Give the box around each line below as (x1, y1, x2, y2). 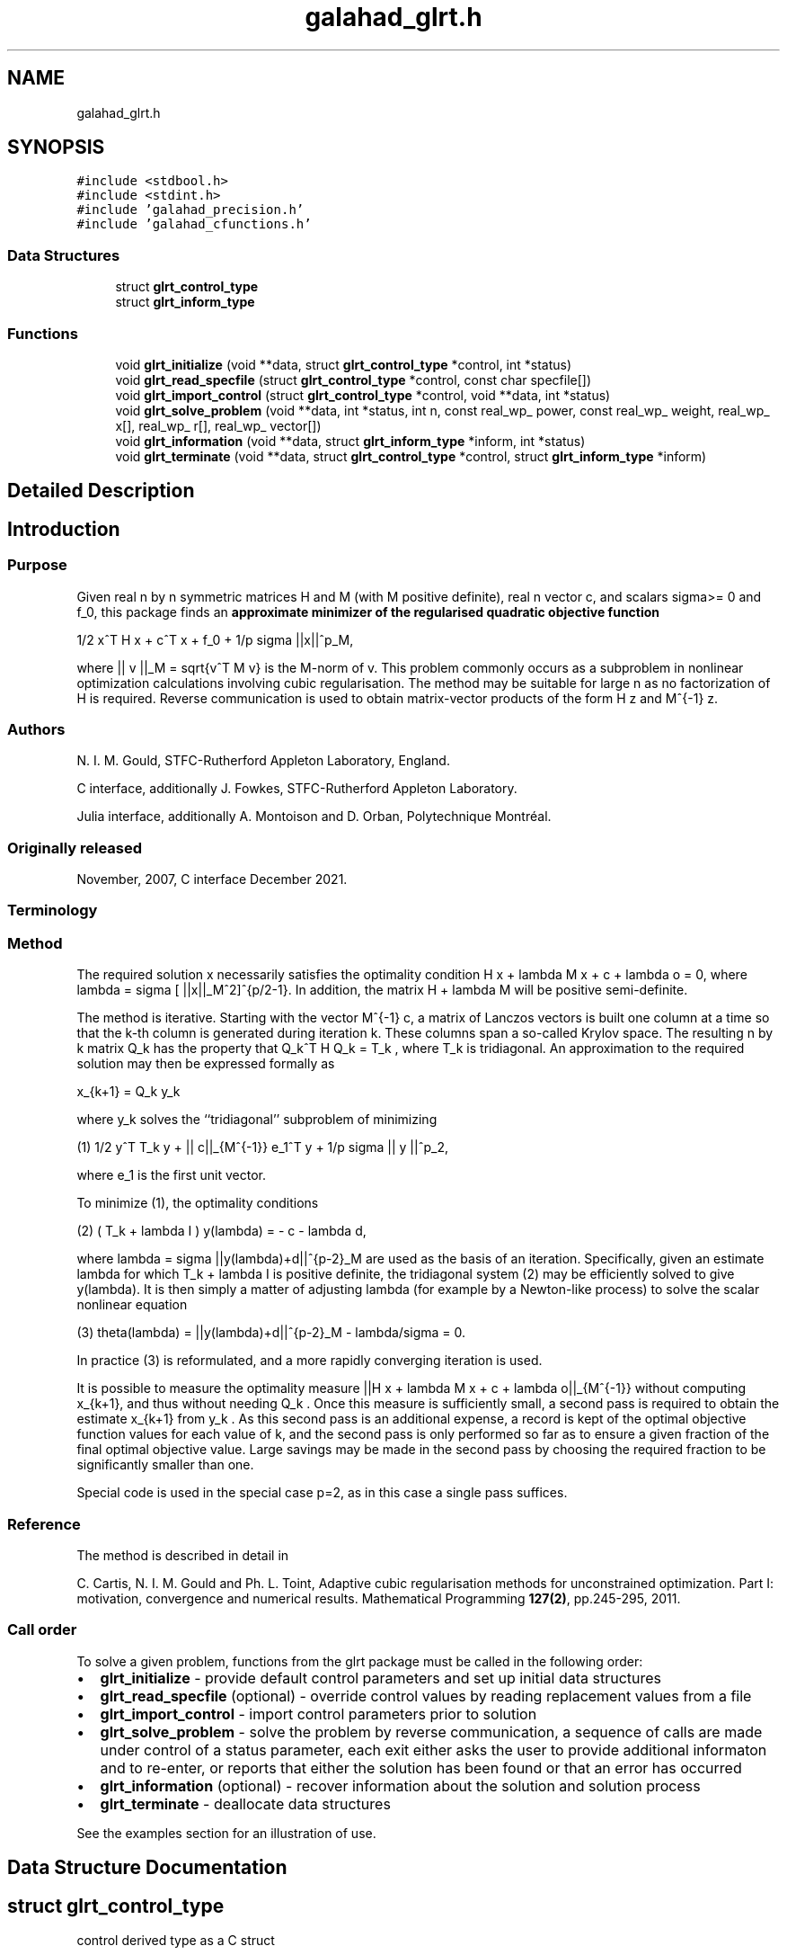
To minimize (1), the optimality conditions (76, 1195, 319, 1211)
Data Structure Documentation (7, 1856, 287, 1879)
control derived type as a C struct (76, 1932, 275, 1948)
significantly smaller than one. (76, 1457, 254, 1473)
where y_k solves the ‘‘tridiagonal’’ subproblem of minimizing (76, 1111, 438, 1128)
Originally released (7, 838, 143, 857)
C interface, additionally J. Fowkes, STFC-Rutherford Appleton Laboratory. (76, 781, 517, 797)
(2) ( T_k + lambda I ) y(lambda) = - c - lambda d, (76, 1223, 367, 1239)
